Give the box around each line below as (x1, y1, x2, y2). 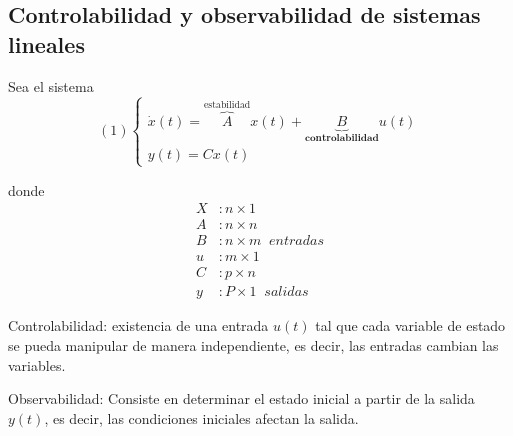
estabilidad (203, 100, 251, 110)
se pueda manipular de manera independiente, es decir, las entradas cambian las (8, 334, 499, 355)
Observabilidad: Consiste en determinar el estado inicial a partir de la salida (8, 388, 475, 409)
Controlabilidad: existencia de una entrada (8, 315, 269, 336)
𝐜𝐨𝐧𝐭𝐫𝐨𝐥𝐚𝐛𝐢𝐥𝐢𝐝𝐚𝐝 (304, 132, 379, 143)
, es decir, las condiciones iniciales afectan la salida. (44, 407, 359, 428)
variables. (8, 354, 66, 375)
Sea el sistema (8, 75, 94, 96)
